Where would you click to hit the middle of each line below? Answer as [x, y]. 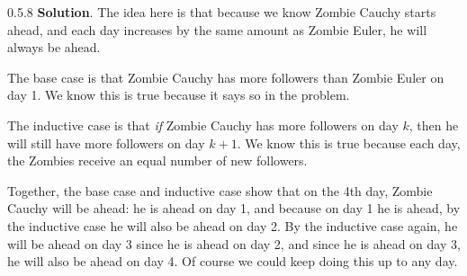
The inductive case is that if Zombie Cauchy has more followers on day [203, 125]
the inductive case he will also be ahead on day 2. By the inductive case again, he [233, 225]
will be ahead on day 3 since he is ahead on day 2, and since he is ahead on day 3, [234, 243]
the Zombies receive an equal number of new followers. [157, 160]
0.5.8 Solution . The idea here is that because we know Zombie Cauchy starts [222, 12]
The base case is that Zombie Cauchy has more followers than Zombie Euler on [226, 77]
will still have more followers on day [106, 142]
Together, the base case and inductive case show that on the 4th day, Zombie [220, 190]
